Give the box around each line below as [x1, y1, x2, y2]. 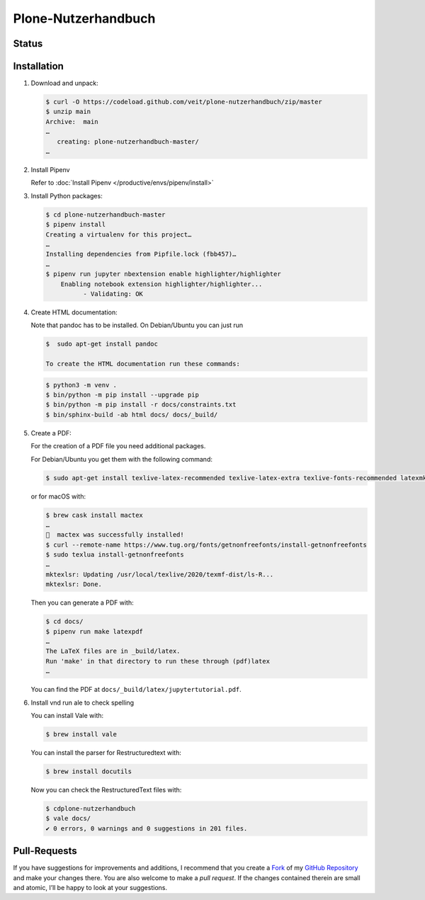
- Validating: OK [82, 290, 143, 297]
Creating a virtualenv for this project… [45, 230, 192, 239]
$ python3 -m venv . [45, 381, 117, 389]
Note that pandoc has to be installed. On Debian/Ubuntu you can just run [30, 321, 244, 329]
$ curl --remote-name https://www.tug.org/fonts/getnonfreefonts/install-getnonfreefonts [45, 540, 368, 549]
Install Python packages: [30, 191, 103, 200]
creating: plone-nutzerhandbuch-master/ [57, 137, 200, 145]
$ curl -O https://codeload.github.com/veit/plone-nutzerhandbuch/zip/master [45, 98, 322, 106]
